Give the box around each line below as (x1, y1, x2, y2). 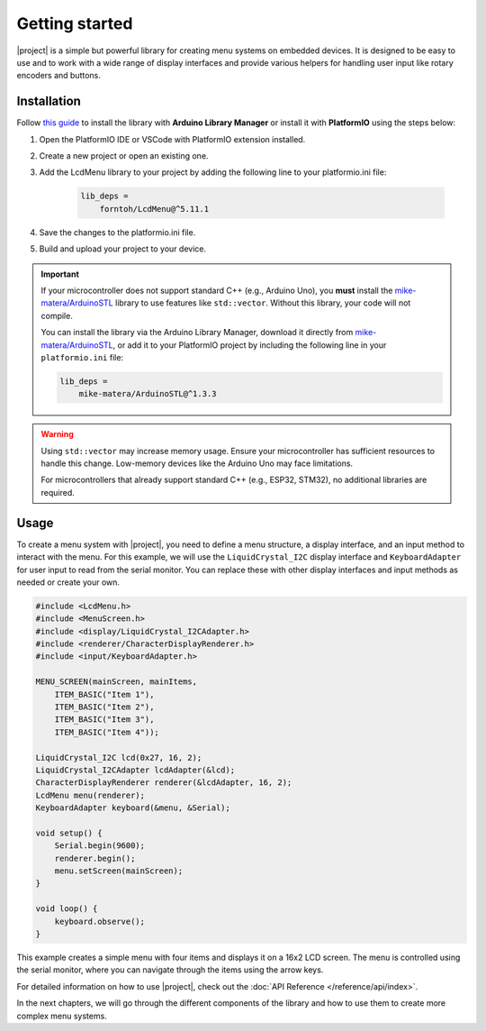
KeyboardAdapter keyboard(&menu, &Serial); (35, 803, 231, 813)
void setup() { (35, 827, 103, 838)
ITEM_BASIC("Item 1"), (54, 689, 155, 699)
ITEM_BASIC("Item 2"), (54, 702, 155, 712)
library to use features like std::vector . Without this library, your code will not (114, 297, 411, 308)
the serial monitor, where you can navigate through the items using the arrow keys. (16, 964, 324, 975)
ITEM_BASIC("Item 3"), (54, 715, 155, 725)
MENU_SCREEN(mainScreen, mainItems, (35, 677, 198, 687)
